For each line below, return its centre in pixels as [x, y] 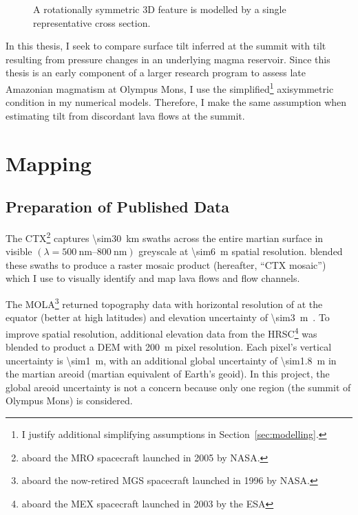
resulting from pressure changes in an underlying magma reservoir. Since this [168, 59]
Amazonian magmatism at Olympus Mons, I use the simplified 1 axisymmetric [170, 87]
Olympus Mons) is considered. [69, 401]
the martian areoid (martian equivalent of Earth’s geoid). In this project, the [168, 374]
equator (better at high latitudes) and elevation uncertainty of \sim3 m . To [168, 317]
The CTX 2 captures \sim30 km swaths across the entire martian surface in [165, 237]
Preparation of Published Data [118, 207]
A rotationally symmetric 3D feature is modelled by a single [160, 9]
